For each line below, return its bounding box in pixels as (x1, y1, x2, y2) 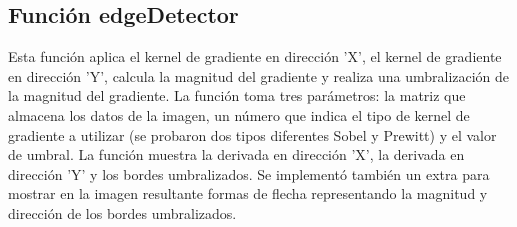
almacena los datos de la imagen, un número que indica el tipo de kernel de (8, 104, 470, 125)
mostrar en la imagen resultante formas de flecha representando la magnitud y (8, 183, 488, 204)
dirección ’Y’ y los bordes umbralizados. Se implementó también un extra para (8, 163, 490, 184)
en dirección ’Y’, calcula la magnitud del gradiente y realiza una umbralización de (8, 65, 510, 86)
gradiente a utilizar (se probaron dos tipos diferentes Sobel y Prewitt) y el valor (8, 124, 497, 145)
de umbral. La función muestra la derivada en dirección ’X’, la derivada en (8, 144, 465, 165)
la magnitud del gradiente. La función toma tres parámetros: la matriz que (8, 85, 466, 106)
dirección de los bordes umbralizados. (8, 202, 237, 223)
